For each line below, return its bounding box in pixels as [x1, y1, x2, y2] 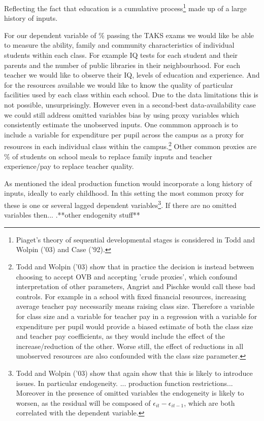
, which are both [184, 397, 235, 408]
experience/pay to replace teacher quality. [4, 161, 134, 171]
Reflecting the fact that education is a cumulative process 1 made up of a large [4, 2, 247, 13]
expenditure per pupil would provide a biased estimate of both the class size [16, 321, 253, 331]
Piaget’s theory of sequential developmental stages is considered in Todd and [16, 234, 255, 244]
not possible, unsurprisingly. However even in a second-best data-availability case [4, 99, 256, 110]
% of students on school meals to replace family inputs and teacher [4, 151, 212, 161]
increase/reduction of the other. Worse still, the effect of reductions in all [16, 340, 244, 351]
